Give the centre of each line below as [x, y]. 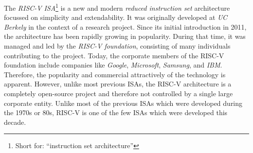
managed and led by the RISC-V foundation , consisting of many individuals [117, 46]
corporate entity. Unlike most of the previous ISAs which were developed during [123, 103]
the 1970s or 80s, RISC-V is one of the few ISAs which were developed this [116, 112]
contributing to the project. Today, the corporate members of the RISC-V [114, 55]
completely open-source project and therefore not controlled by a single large [118, 93]
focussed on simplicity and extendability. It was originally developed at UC [116, 17]
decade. [15, 122]
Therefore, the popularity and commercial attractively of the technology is [115, 74]
